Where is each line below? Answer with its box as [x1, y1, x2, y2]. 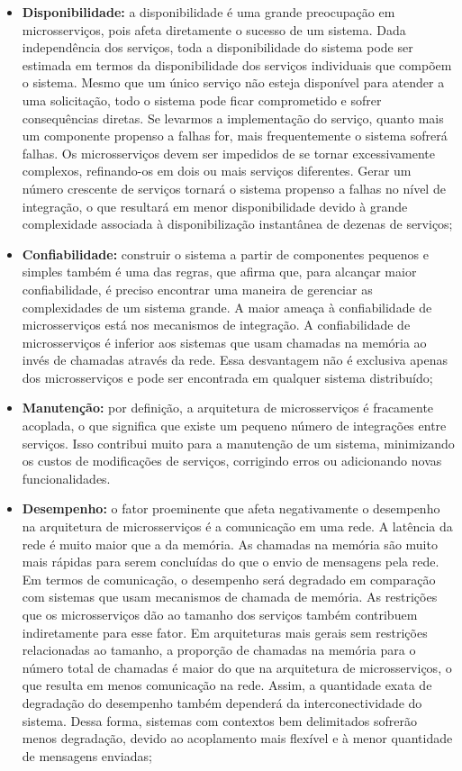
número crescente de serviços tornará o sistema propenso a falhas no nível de [22, 178, 446, 197]
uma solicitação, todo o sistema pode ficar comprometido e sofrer [22, 90, 382, 109]
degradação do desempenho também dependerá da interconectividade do [22, 693, 422, 712]
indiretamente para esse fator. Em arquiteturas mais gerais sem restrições [22, 622, 428, 641]
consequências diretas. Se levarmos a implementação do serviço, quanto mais [22, 108, 444, 127]
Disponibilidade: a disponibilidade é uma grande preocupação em [22, 3, 395, 21]
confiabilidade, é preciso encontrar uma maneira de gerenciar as [22, 279, 373, 298]
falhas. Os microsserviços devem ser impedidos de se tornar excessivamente [22, 143, 436, 162]
